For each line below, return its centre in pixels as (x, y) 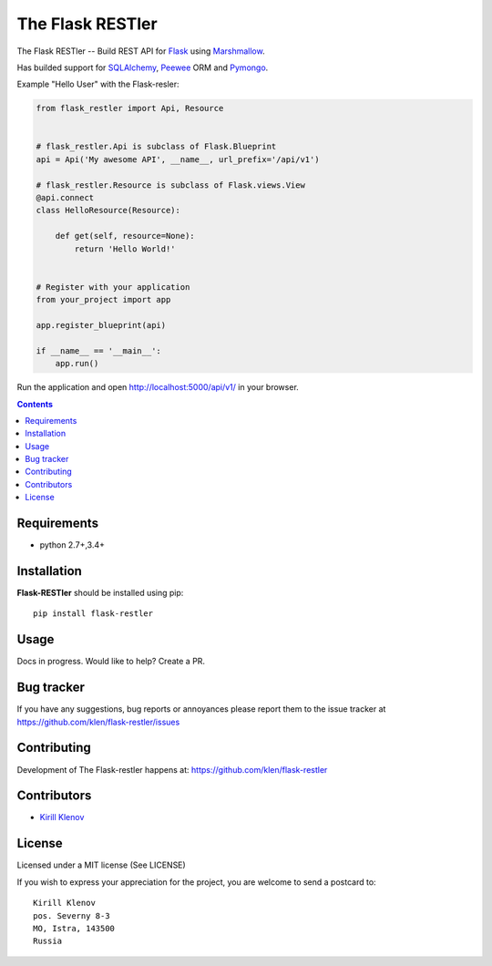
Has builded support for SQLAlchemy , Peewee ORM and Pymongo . (143, 67)
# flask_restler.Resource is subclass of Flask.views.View (170, 185)
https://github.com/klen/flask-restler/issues (98, 722)
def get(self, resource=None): (125, 236)
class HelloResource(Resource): (108, 211)
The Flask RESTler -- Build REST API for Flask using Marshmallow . (141, 51)
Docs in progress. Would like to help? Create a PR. (111, 662)
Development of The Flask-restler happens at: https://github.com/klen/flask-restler (172, 769)
